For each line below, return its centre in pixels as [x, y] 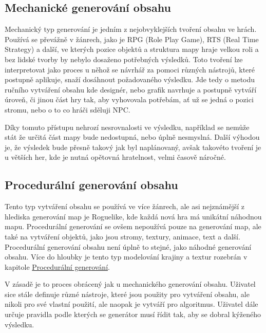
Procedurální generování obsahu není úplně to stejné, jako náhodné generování [128, 246]
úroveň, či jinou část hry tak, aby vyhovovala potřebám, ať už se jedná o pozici [129, 99]
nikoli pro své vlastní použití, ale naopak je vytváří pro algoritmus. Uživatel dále [131, 304]
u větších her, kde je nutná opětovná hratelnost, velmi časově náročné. [115, 157]
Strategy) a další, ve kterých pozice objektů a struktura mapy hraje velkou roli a [132, 49]
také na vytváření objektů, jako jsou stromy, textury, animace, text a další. [122, 236]
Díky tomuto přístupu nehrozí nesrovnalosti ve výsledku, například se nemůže [127, 127]
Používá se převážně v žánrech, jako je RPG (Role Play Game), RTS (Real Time [132, 39]
